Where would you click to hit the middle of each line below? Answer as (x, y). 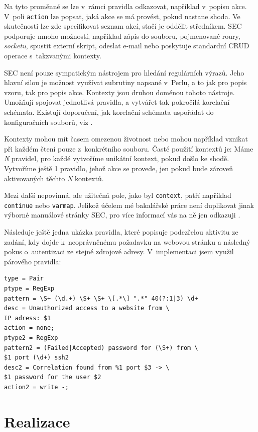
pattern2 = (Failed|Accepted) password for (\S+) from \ (101, 348)
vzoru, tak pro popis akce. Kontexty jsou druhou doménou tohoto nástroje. (119, 92)
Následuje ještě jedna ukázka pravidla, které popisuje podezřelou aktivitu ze (121, 232)
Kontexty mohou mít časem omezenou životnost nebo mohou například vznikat (126, 139)
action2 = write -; (36, 387)
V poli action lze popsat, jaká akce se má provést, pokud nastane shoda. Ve (122, 16)
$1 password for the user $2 (53, 377)
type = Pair (24, 279)
